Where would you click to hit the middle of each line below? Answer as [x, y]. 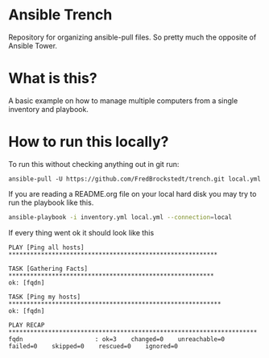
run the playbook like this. [51, 202]
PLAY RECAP [27, 325]
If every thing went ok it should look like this [81, 232]
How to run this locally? [89, 142]
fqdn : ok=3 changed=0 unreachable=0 [117, 339]
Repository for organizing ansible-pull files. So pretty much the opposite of [132, 37]
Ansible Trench [60, 15]
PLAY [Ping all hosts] [46, 248]
